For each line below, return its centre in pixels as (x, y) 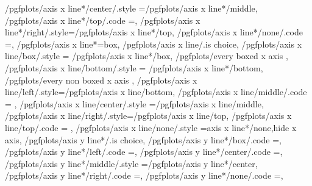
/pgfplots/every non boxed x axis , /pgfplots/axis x (101, 80)
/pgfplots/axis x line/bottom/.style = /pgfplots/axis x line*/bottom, (134, 67)
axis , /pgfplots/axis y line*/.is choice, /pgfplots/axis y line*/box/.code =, (143, 139)
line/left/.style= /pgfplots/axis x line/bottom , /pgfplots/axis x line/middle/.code (156, 92)
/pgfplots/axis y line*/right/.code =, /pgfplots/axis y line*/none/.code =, (144, 175)
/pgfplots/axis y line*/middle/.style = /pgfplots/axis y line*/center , (131, 163)
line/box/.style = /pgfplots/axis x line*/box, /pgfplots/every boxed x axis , (147, 56)
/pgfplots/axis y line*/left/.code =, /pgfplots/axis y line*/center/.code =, (144, 152)
